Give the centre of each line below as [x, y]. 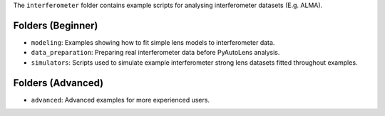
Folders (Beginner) [56, 25]
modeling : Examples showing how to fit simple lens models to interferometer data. [153, 42]
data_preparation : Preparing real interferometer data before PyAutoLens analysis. [155, 53]
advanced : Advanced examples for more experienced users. [120, 100]
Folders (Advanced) [58, 83]
